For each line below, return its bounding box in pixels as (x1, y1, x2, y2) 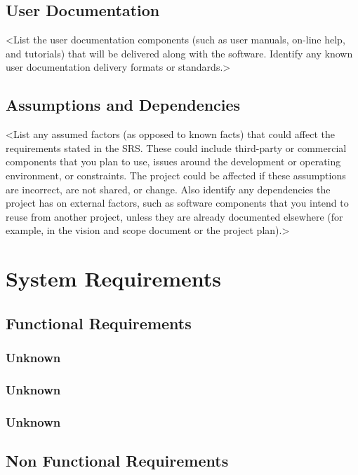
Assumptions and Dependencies (6, 94, 241, 116)
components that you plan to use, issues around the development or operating (6, 154, 341, 169)
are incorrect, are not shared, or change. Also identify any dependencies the (6, 181, 331, 196)
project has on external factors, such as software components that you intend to (6, 195, 349, 210)
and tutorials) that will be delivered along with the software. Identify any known (6, 46, 353, 60)
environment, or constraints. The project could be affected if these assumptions (6, 167, 346, 182)
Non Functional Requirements (6, 450, 229, 471)
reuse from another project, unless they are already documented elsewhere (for (6, 209, 343, 223)
